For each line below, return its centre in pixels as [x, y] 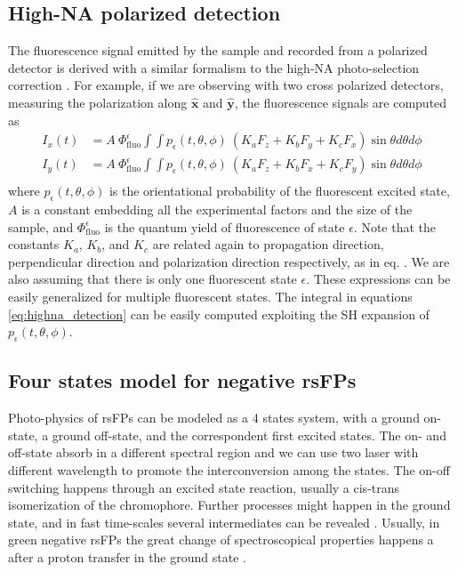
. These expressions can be [378, 279]
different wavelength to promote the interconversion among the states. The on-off [229, 470]
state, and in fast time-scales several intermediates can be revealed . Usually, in [224, 522]
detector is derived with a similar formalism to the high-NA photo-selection [214, 67]
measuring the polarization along [98, 102]
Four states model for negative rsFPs [182, 380]
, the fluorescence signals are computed [341, 102]
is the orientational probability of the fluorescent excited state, [279, 191]
